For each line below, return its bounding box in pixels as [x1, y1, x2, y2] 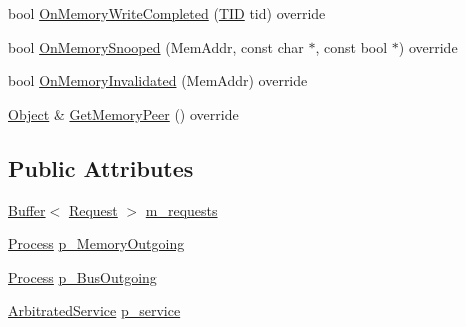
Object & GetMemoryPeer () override [8, 103, 239, 124]
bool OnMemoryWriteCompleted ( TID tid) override [8, 3, 326, 23]
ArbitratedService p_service [8, 300, 181, 321]
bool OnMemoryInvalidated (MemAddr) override [8, 70, 308, 91]
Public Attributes [8, 152, 194, 183]
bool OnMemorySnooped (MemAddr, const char [8, 36, 304, 57]
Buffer [8, 199, 46, 220]
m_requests [145, 199, 218, 220]
